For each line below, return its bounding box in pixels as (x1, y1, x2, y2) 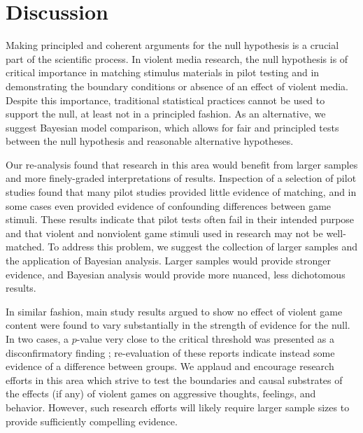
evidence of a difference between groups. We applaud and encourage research (6, 359, 334, 374)
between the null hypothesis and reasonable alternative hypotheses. (6, 134, 294, 148)
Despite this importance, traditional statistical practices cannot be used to (6, 92, 325, 107)
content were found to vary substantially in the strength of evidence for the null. (6, 318, 350, 332)
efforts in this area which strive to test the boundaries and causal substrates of (6, 372, 343, 387)
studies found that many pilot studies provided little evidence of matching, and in (6, 185, 357, 199)
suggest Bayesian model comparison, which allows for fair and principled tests (6, 120, 339, 134)
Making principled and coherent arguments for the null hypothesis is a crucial (6, 38, 339, 52)
